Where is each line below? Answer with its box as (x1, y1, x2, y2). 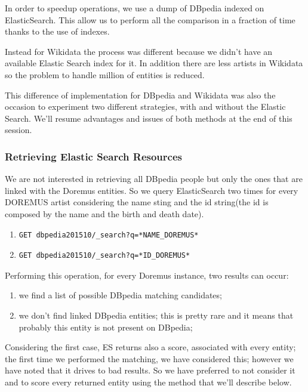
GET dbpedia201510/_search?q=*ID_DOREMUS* (19, 251, 190, 260)
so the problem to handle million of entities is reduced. (5, 68, 205, 81)
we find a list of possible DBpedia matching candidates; (19, 289, 222, 301)
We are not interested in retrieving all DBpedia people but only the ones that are (5, 172, 303, 185)
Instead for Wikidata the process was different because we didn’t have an (5, 45, 273, 57)
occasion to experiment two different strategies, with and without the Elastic (5, 100, 286, 113)
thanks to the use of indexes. (5, 25, 110, 38)
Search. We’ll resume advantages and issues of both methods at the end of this (5, 112, 292, 124)
